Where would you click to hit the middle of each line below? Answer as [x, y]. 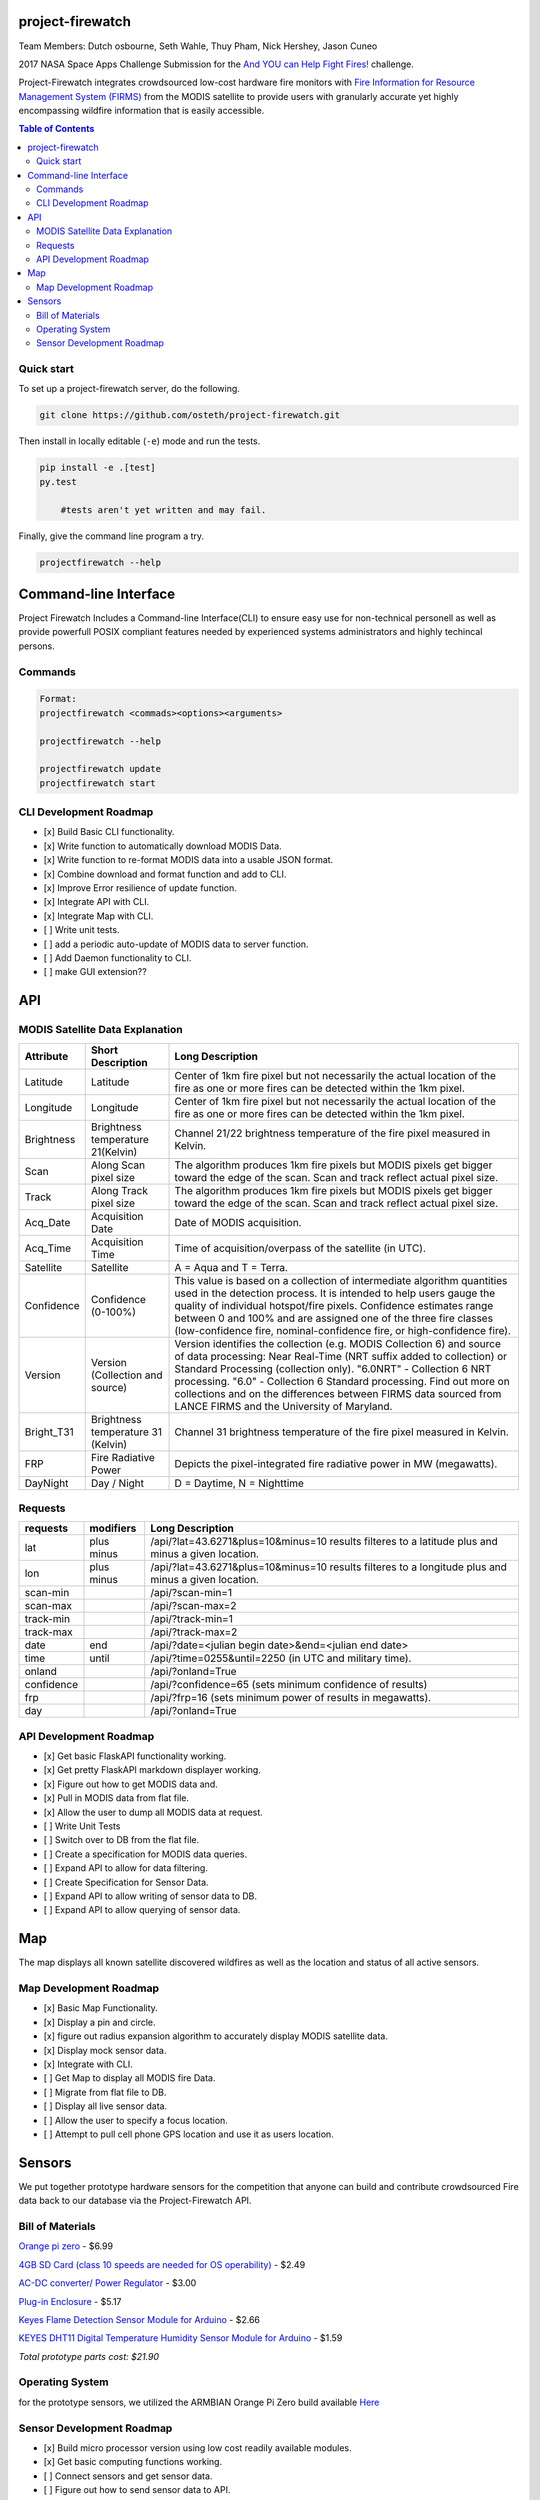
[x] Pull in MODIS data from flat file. [116, 1798]
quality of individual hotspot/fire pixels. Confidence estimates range [334, 1305]
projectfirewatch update [100, 769]
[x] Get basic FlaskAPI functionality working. [135, 1756]
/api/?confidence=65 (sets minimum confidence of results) [289, 1685]
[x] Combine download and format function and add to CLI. [165, 874]
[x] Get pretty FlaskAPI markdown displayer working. [152, 1770]
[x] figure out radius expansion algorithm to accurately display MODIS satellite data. [216, 2036]
